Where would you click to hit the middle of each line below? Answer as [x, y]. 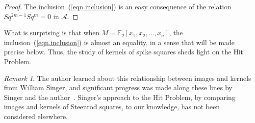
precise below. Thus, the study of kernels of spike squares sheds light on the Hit [124, 52]
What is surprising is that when [52, 33]
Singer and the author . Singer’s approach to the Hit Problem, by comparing [120, 97]
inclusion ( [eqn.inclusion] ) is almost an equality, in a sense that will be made [119, 42]
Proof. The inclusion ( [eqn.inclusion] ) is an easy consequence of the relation [118, 6]
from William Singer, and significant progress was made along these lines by [118, 87]
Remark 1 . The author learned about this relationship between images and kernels [127, 78]
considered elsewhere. [36, 116]
